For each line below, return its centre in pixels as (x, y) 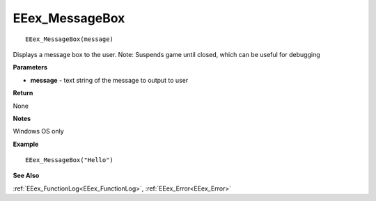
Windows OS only (38, 131)
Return (23, 93)
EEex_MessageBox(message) (70, 39)
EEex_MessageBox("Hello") (70, 160)
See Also (26, 176)
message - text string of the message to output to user (109, 80)
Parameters (30, 67)
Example (26, 144)
